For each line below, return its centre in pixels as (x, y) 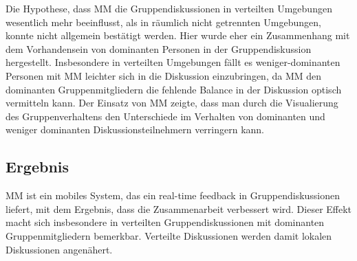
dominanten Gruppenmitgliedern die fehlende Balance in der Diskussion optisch (174, 89)
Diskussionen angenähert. (59, 249)
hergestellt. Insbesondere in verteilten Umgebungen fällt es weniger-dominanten (173, 62)
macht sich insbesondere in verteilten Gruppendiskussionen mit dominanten (165, 222)
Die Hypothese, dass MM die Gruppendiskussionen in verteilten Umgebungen (169, 8)
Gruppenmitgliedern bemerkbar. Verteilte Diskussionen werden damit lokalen (169, 235)
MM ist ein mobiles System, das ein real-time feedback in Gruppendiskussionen (173, 195)
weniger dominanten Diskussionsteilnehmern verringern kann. (135, 129)
